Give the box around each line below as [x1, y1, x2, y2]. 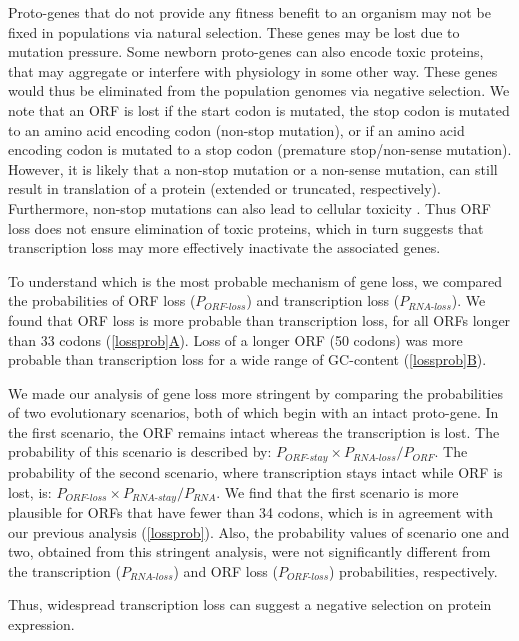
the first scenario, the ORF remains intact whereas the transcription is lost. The [8, 421, 500, 442]
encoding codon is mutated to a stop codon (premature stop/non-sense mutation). [8, 139, 512, 160]
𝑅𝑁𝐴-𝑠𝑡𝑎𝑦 [132, 492, 177, 503]
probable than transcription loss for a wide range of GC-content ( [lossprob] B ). [8, 349, 487, 370]
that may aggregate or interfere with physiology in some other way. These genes [8, 60, 498, 81]
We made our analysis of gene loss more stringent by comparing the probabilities [8, 382, 503, 403]
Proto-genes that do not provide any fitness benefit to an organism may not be [8, 2, 491, 22]
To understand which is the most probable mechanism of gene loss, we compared [8, 270, 503, 291]
